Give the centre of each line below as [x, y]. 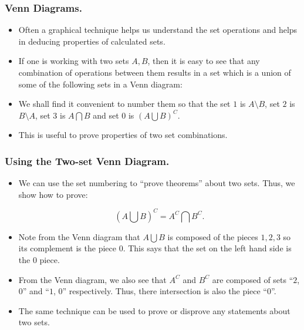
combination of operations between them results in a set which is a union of [155, 72]
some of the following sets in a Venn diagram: [100, 84]
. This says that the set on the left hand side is [207, 248]
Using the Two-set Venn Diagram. [87, 161]
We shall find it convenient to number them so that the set [124, 104]
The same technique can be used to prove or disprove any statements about [154, 310]
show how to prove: [53, 194]
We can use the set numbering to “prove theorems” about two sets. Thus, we [157, 183]
